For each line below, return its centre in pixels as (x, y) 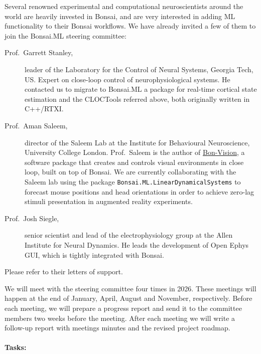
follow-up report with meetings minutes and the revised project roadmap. (117, 328)
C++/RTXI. (44, 109)
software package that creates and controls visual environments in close (134, 162)
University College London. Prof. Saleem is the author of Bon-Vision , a (135, 152)
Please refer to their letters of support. (64, 272)
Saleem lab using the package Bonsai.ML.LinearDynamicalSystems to (133, 181)
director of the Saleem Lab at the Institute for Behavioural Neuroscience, (137, 142)
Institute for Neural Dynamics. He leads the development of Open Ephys (137, 244)
